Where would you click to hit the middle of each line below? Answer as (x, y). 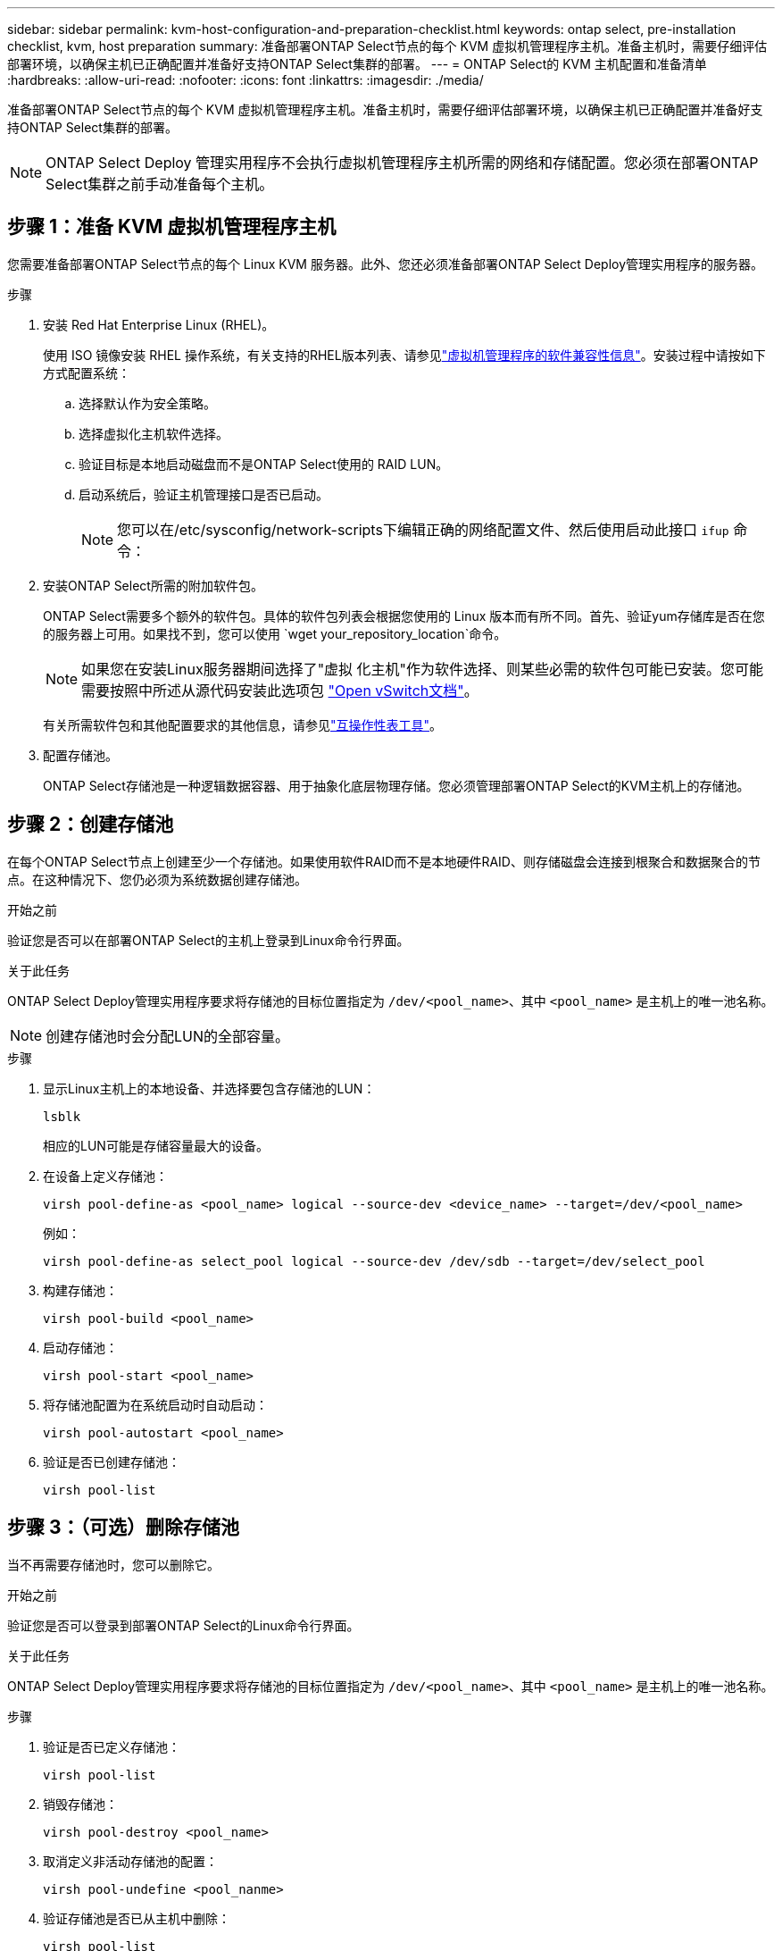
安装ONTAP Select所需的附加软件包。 (153, 585)
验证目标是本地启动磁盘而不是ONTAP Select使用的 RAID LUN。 (264, 464)
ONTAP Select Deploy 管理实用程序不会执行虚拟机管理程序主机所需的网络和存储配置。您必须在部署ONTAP (402, 163)
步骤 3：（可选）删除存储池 (124, 1528)
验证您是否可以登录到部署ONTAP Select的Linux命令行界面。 (183, 1625)
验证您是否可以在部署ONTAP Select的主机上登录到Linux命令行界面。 (208, 940)
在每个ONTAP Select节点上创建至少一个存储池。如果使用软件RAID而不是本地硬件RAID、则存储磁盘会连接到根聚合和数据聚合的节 (384, 861)
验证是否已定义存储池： (112, 1746)
